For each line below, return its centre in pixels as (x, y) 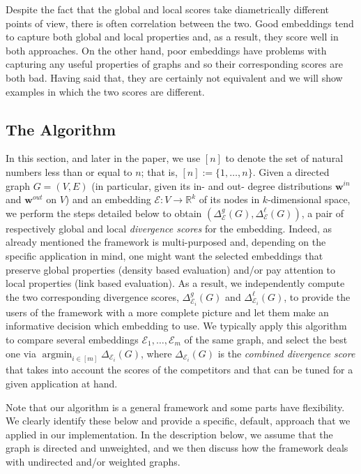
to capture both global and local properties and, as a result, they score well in (172, 37)
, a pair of (322, 213)
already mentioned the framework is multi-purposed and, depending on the (166, 242)
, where (156, 353)
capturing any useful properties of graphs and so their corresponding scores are (174, 64)
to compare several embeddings (72, 339)
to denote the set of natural (284, 158)
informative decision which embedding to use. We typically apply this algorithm (176, 326)
